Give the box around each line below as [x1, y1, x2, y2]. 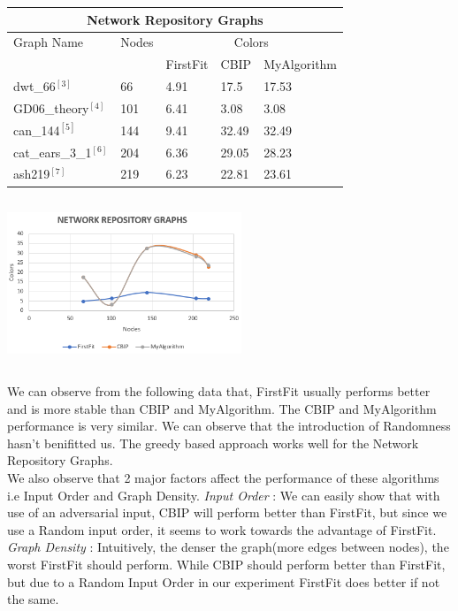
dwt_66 [13, 77, 56, 95]
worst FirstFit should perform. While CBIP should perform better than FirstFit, [7, 555, 446, 573]
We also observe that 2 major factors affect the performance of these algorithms [7, 469, 439, 487]
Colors [233, 33, 269, 51]
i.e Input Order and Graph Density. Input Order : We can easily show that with [7, 485, 440, 504]
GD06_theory [13, 98, 89, 117]
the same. [7, 590, 59, 608]
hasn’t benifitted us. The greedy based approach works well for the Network [7, 433, 419, 452]
